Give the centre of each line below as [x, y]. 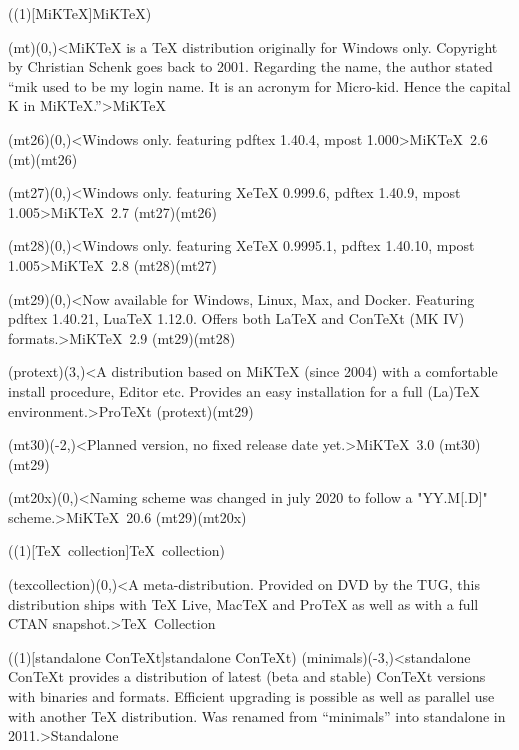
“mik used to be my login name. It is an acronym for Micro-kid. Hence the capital [259, 85]
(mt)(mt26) [43, 158]
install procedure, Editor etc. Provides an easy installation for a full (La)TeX [244, 390]
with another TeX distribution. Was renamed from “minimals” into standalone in [257, 715]
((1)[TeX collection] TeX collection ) [117, 550]
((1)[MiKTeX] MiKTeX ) [80, 13]
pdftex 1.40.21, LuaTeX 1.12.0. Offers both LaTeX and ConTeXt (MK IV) [236, 318]
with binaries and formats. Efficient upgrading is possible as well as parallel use [251, 696]
